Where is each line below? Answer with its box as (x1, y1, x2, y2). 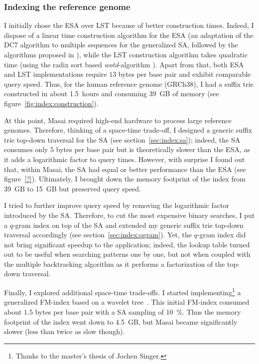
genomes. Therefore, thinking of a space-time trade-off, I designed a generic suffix (4, 125, 253, 135)
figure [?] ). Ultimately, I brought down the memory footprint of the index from (4, 174, 246, 184)
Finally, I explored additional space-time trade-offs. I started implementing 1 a (4, 286, 241, 297)
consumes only (4, 144, 48, 155)
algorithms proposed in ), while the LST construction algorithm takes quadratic (4, 49, 248, 59)
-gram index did (197, 229, 246, 240)
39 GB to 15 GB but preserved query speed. (4, 183, 141, 193)
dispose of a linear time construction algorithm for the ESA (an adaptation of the (4, 29, 254, 40)
